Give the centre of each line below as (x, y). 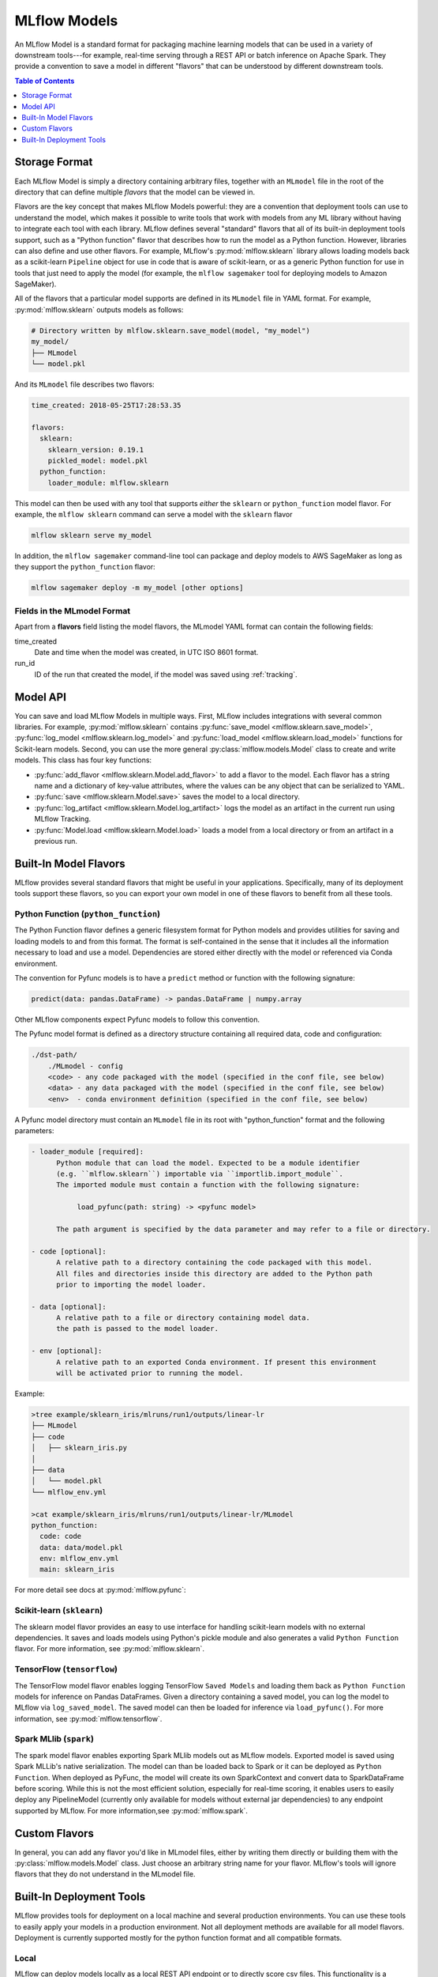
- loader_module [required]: (88, 1152)
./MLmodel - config (86, 1066)
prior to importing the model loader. (131, 1284)
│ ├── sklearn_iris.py (79, 1448)
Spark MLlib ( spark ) (54, 1739)
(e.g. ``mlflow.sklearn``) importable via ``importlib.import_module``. (200, 1174)
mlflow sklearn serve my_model (92, 535)
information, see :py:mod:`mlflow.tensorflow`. (88, 1718)
